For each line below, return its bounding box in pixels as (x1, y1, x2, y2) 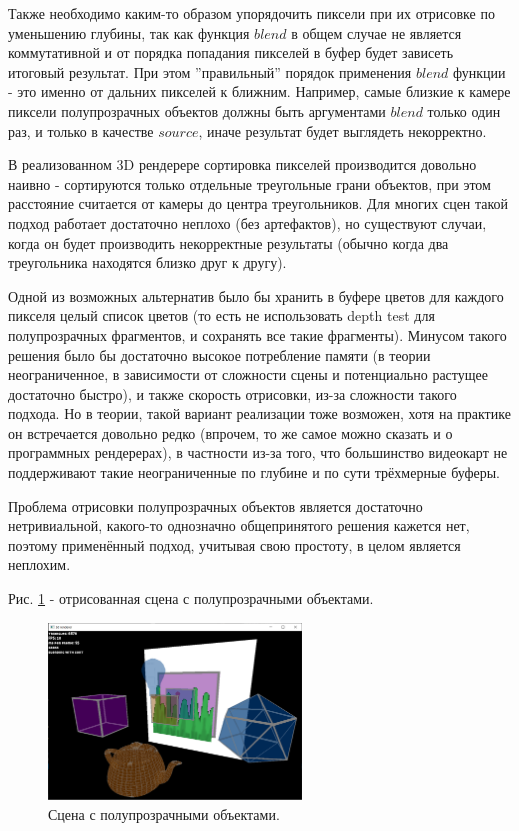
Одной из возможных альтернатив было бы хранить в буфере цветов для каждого (8, 285, 504, 306)
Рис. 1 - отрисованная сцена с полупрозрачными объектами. (8, 588, 374, 609)
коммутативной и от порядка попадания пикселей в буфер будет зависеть (8, 42, 454, 63)
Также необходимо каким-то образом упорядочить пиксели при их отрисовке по (8, 3, 495, 23)
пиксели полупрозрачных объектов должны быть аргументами (8, 100, 386, 121)
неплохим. (8, 554, 71, 575)
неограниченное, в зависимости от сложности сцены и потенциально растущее (8, 364, 488, 385)
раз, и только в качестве (8, 120, 154, 141)
